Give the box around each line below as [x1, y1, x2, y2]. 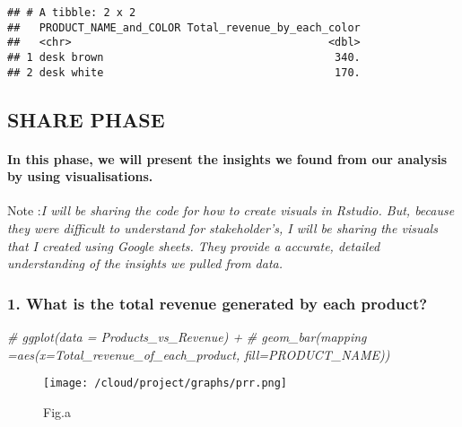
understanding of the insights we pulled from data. [7, 254, 283, 273]
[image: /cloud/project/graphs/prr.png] [43, 377, 288, 390]
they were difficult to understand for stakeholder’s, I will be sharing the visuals [7, 219, 438, 238]
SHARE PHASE [7, 105, 165, 133]
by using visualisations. [7, 167, 153, 186]
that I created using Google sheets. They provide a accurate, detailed [7, 236, 380, 255]
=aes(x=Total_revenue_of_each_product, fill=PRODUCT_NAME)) [7, 344, 390, 363]
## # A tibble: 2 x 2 [7, 6, 136, 19]
